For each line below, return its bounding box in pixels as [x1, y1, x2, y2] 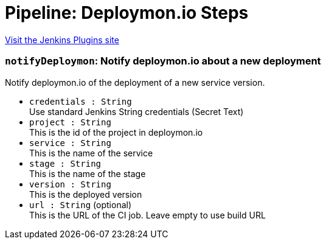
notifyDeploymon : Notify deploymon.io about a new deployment [5, 55, 321, 68]
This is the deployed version [29, 189, 142, 200]
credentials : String [29, 96, 132, 106]
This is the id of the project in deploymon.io [29, 127, 203, 138]
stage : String [29, 158, 102, 169]
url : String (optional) [29, 199, 132, 210]
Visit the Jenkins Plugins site [5, 34, 119, 45]
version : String [29, 179, 111, 189]
